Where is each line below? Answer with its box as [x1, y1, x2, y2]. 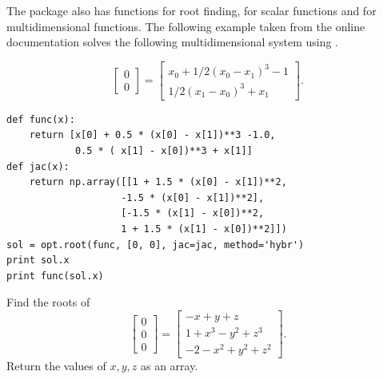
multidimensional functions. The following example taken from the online [6, 18, 365, 34]
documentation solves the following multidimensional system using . [6, 34, 339, 50]
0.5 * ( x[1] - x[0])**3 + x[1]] [74, 145, 253, 157]
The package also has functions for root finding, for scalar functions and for [6, 2, 377, 18]
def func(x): [6, 113, 75, 125]
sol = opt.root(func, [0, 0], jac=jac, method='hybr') [6, 239, 305, 251]
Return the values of [6, 357, 106, 374]
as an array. [140, 357, 198, 374]
